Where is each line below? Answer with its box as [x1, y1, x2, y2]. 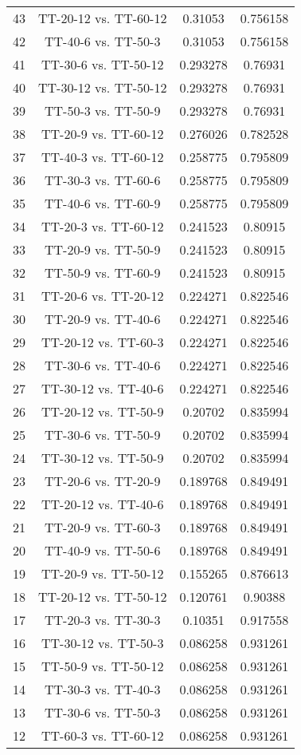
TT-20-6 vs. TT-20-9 [45, 472, 161, 490]
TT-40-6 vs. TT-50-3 [45, 32, 161, 50]
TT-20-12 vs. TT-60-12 [38, 9, 167, 27]
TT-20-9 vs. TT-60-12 [41, 125, 164, 143]
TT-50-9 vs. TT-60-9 [45, 263, 161, 282]
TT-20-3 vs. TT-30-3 [45, 611, 161, 629]
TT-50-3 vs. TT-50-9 [45, 101, 161, 120]
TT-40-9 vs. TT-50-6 [45, 541, 161, 559]
